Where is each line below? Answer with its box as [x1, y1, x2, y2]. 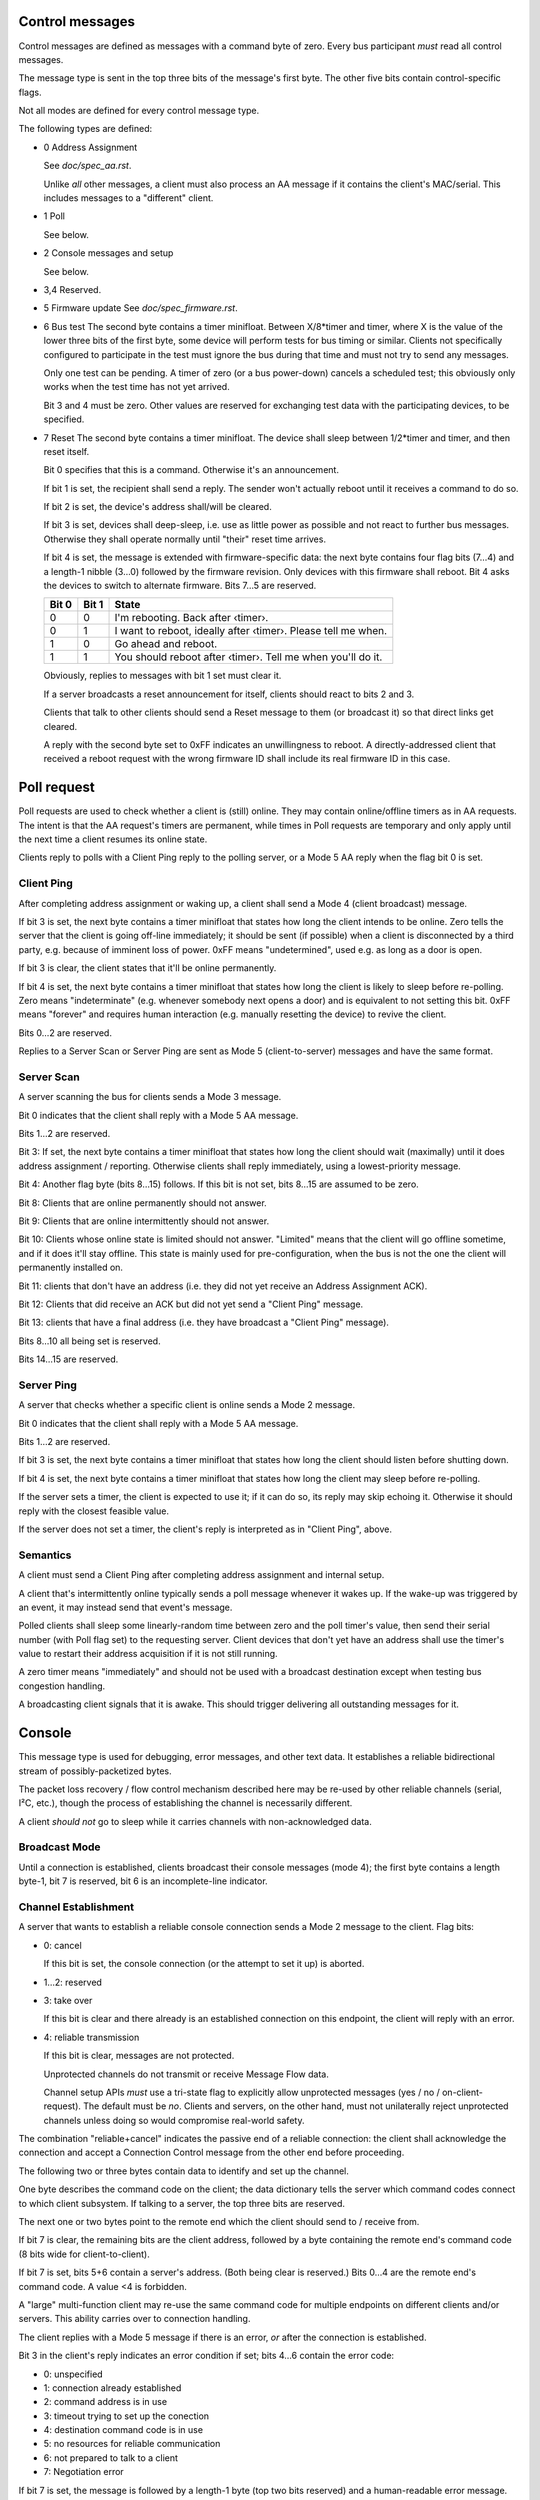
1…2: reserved [43, 1976, 102, 1988]
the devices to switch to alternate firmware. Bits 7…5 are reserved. [43, 580, 317, 592]
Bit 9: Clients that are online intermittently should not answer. [18, 1215, 270, 1227]
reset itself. [43, 445, 90, 457]
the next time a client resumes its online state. [18, 833, 208, 845]
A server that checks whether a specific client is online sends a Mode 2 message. [18, 1399, 356, 1411]
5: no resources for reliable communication [43, 2438, 221, 2450]
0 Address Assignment [43, 141, 138, 153]
